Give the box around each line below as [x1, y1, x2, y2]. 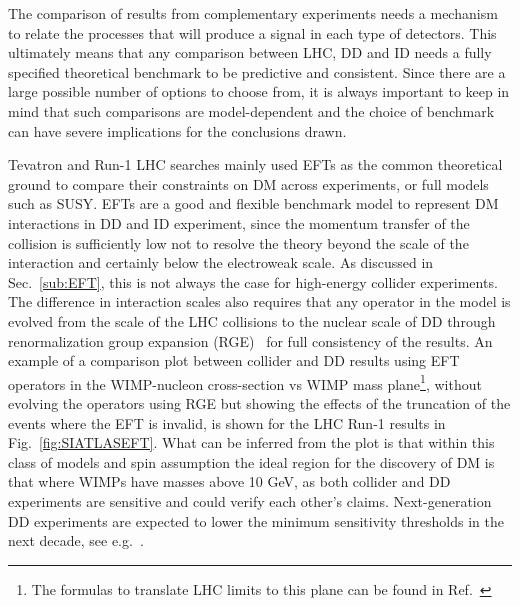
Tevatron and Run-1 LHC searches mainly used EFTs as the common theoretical [8, 154, 503, 175]
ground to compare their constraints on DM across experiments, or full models [8, 173, 489, 194]
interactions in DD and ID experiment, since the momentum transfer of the [8, 212, 470, 233]
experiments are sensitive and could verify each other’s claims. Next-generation [8, 490, 492, 511]
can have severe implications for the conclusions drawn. [8, 120, 347, 141]
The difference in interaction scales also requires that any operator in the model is [8, 291, 511, 312]
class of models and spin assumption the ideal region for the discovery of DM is [8, 451, 495, 472]
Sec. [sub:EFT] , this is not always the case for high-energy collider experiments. [8, 271, 498, 292]
